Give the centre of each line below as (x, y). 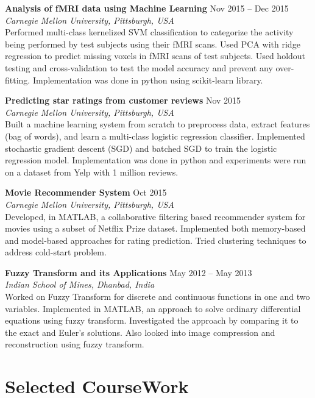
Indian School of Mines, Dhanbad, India (80, 284)
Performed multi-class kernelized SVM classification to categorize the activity (149, 32)
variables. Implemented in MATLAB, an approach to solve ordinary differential (153, 308)
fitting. (18, 80)
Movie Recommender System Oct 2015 (86, 192)
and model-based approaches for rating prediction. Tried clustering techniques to (156, 240)
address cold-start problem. (56, 252)
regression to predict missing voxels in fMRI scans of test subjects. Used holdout (155, 56)
